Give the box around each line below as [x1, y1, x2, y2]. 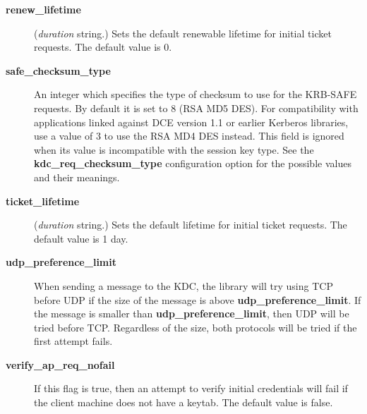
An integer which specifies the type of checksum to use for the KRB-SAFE [34, 87, 357, 102]
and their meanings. [34, 169, 120, 184]
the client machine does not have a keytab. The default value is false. [34, 395, 333, 410]
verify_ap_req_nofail [6, 357, 115, 372]
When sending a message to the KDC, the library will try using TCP [34, 278, 333, 293]
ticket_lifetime [6, 193, 80, 208]
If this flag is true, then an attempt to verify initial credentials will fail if [34, 381, 348, 396]
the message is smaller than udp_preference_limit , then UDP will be [34, 306, 349, 321]
